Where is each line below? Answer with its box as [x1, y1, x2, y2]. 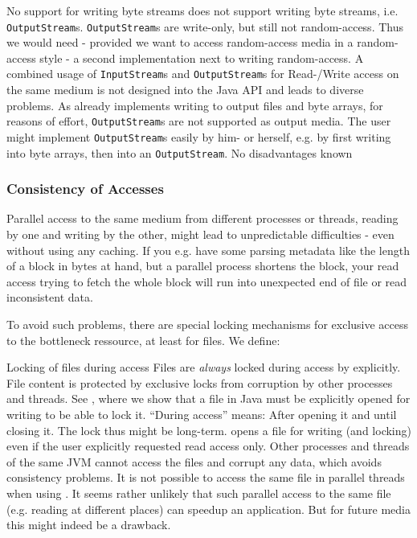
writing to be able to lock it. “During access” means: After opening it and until [6, 406, 397, 422]
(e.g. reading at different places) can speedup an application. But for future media [6, 500, 411, 517]
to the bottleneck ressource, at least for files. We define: [6, 331, 280, 348]
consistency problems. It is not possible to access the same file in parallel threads [6, 469, 405, 486]
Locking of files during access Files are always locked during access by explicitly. [6, 359, 401, 376]
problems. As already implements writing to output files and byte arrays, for [6, 97, 383, 113]
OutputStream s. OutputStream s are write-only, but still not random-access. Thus [6, 18, 403, 35]
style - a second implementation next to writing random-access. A [39, 49, 364, 66]
